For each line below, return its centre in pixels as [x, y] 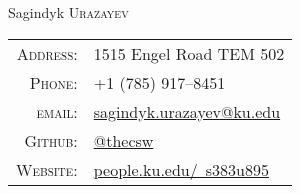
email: [57, 111]
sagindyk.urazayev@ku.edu [187, 111]
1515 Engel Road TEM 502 [189, 53]
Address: [47, 53]
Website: [47, 169]
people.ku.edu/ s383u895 [181, 169]
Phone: [53, 82]
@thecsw [123, 140]
